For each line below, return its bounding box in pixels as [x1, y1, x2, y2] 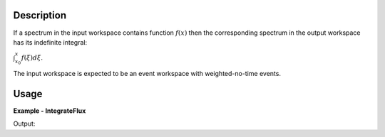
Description [13, 9, 67, 21]
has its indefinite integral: [13, 38, 88, 46]
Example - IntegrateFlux [13, 106, 86, 115]
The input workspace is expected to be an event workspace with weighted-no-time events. [13, 69, 282, 77]
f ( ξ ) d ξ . [21, 53, 43, 62]
